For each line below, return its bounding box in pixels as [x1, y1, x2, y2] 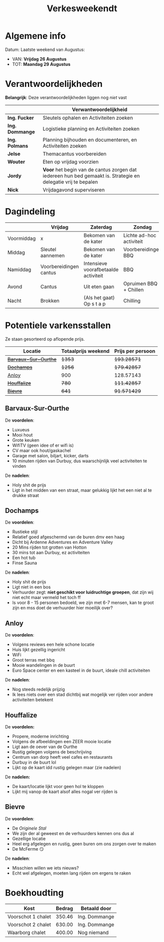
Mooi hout [12, 432, 33, 438]
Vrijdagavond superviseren [42, 186, 105, 193]
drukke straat [12, 492, 39, 498]
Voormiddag [7, 235, 36, 242]
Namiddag [7, 266, 32, 273]
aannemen [40, 252, 65, 259]
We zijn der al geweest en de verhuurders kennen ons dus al [12, 830, 134, 836]
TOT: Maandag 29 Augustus [12, 61, 71, 67]
